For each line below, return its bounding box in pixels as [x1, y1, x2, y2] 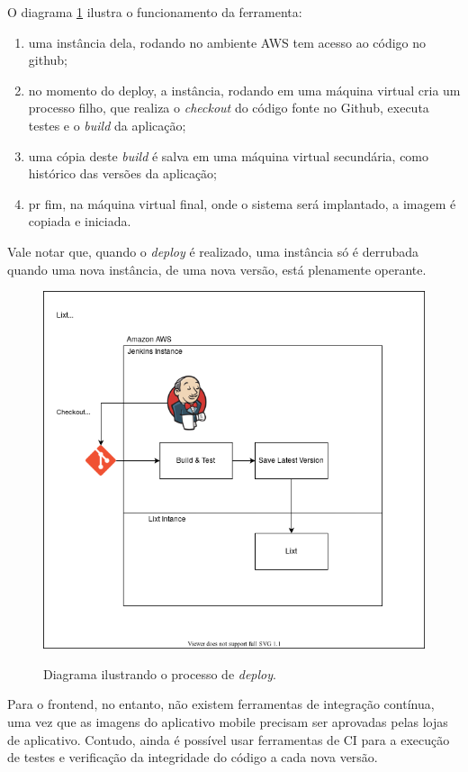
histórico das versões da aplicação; [28, 164, 217, 183]
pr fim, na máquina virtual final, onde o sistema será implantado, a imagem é [28, 194, 456, 213]
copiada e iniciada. [28, 212, 131, 231]
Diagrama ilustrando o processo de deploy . [43, 664, 276, 683]
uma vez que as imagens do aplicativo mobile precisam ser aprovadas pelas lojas [7, 713, 448, 731]
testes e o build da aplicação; [28, 115, 186, 134]
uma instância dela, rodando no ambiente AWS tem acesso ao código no [28, 32, 427, 51]
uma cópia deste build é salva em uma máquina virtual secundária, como [28, 146, 429, 165]
